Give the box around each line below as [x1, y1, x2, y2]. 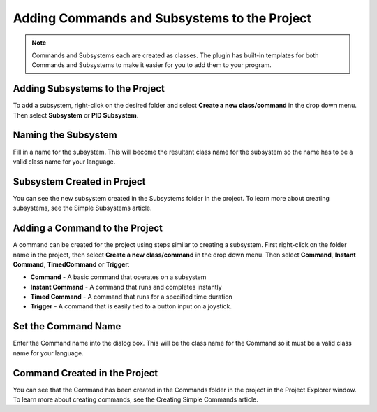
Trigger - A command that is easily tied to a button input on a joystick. [30, 302, 232, 311]
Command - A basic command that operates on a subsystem [30, 273, 207, 281]
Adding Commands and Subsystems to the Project [13, 10, 312, 26]
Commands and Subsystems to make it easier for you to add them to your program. [31, 61, 272, 69]
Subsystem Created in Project [13, 176, 146, 187]
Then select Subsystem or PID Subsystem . [13, 111, 139, 119]
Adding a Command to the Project [13, 222, 163, 234]
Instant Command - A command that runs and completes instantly [30, 283, 223, 291]
